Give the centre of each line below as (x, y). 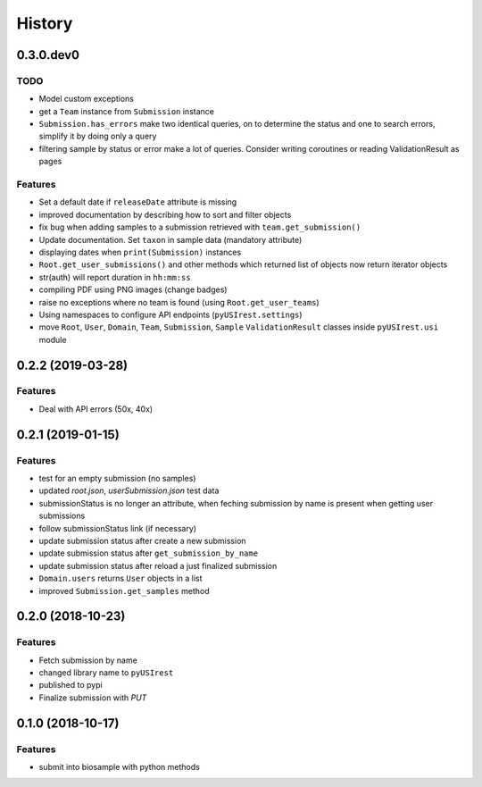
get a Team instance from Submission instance (126, 111)
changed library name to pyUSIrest (106, 673)
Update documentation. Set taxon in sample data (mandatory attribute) (170, 239)
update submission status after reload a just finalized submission (158, 565)
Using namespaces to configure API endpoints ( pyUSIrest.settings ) (170, 314)
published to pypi (71, 685)
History (45, 23)
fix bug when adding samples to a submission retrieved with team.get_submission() (200, 227)
